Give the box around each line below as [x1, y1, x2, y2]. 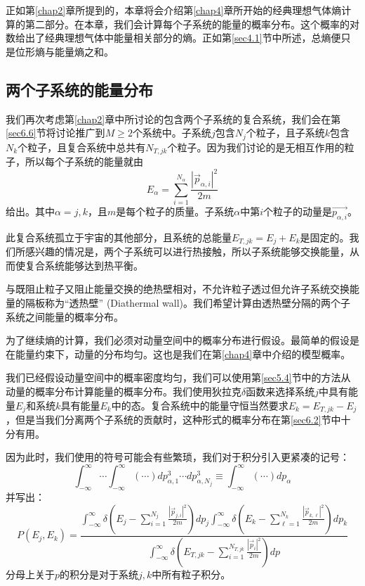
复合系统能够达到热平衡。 [25, 257, 143, 272]
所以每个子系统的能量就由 [25, 154, 143, 169]
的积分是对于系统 [60, 566, 139, 581]
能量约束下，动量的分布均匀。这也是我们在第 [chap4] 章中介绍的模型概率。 [15, 346, 351, 361]
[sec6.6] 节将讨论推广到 [6, 125, 105, 140]
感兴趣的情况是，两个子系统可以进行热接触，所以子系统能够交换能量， [25, 244, 350, 259]
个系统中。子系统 [132, 125, 211, 140]
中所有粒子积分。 [152, 566, 231, 581]
